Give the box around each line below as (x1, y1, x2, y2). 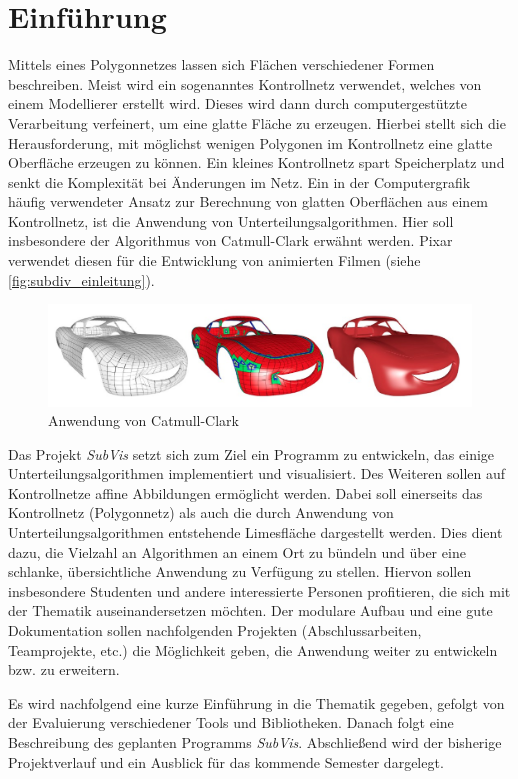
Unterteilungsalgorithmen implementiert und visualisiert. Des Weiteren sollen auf (8, 463, 506, 484)
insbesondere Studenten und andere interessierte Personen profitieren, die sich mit (8, 580, 511, 601)
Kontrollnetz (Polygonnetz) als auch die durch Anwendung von (8, 502, 394, 523)
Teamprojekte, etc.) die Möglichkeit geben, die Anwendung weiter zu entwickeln (8, 639, 498, 660)
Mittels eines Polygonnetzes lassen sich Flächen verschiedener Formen (8, 54, 435, 75)
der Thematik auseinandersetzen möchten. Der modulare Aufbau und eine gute (8, 600, 493, 621)
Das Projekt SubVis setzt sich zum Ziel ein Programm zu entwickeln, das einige (8, 443, 495, 464)
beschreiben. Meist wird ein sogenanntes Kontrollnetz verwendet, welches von (8, 73, 482, 94)
